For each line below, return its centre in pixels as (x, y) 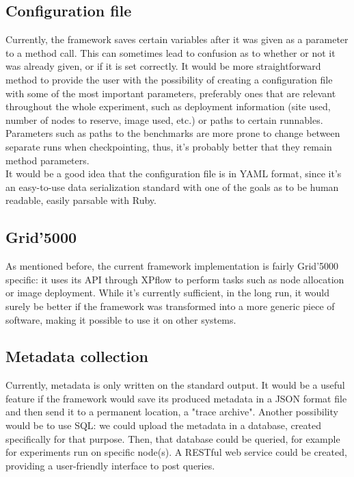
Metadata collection (77, 356)
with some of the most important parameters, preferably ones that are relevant (171, 93)
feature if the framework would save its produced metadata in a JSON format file (176, 398)
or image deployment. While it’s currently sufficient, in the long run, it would (167, 293)
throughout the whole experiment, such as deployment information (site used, (168, 106)
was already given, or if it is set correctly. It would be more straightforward (163, 66)
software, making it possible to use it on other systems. (121, 319)
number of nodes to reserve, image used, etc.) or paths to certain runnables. (164, 119)
